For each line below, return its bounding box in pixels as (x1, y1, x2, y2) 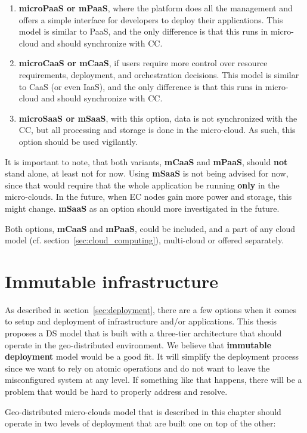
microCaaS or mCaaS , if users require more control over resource (18, 57, 268, 69)
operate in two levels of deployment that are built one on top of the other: (5, 417, 276, 429)
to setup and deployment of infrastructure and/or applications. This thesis (5, 315, 277, 327)
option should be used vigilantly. (18, 135, 138, 147)
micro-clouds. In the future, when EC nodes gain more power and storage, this (5, 190, 292, 203)
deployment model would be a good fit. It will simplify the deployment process (5, 350, 299, 363)
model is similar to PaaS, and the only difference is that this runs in (18, 25, 268, 38)
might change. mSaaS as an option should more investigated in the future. (5, 202, 280, 214)
